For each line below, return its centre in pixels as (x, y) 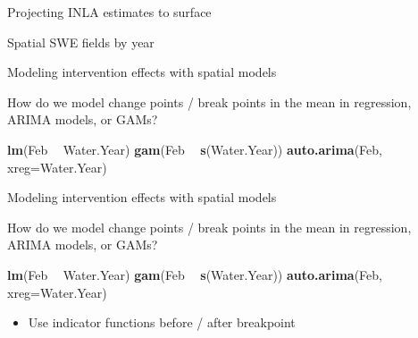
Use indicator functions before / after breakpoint (162, 322)
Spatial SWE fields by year (81, 42)
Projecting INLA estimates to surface (109, 12)
